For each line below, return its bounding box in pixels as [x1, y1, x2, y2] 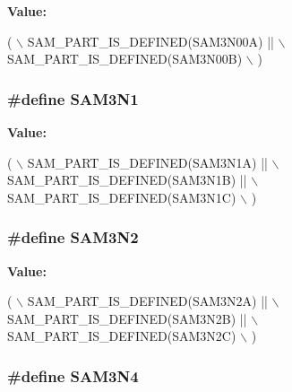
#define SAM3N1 [7, 87, 139, 109]
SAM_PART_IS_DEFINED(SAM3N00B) [7, 49, 243, 68]
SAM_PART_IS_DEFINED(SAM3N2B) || [7, 309, 247, 327]
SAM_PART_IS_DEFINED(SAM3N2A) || [27, 292, 268, 310]
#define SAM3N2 [7, 226, 139, 248]
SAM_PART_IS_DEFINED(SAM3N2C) [7, 327, 236, 345]
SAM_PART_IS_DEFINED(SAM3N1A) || [27, 152, 268, 171]
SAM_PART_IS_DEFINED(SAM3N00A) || [27, 31, 274, 50]
